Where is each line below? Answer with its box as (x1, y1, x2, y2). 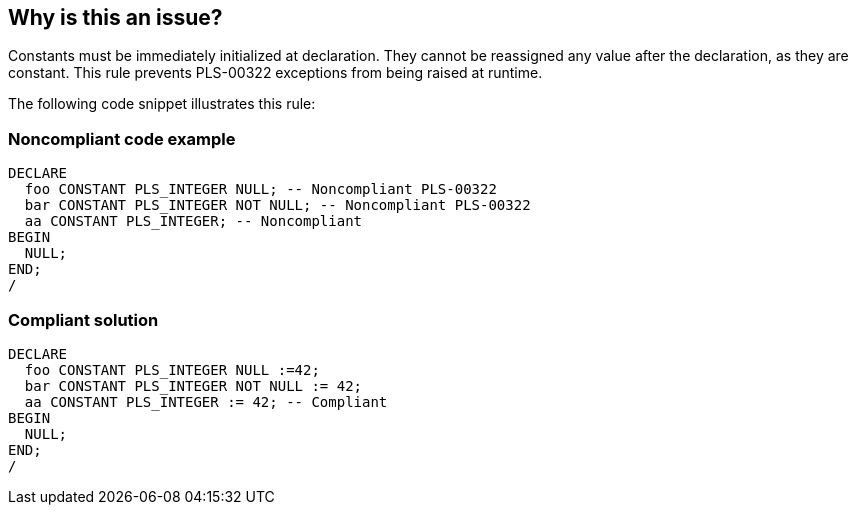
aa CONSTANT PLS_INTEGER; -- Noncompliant (24, 213, 363, 230)
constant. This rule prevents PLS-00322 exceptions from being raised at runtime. (8, 64, 543, 82)
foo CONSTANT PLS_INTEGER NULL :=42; (24, 361, 320, 378)
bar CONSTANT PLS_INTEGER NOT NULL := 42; (24, 377, 363, 394)
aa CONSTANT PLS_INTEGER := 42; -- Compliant (24, 393, 388, 410)
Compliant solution (8, 309, 159, 330)
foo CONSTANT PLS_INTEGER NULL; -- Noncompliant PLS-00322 (24, 181, 497, 198)
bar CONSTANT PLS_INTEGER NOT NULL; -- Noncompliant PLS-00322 (24, 197, 531, 214)
